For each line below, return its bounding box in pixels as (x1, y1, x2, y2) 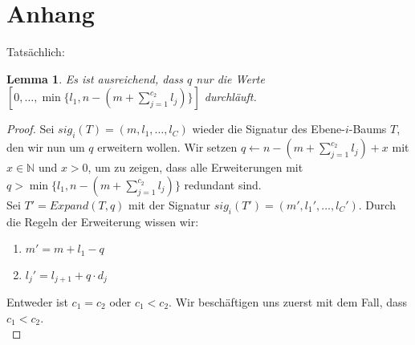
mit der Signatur (128, 196, 211, 213)
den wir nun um (6, 139, 85, 156)
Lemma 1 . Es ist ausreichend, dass (6, 70, 184, 87)
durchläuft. (204, 88, 257, 105)
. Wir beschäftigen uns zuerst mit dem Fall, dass (169, 294, 408, 310)
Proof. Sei (6, 120, 55, 137)
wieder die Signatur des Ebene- (192, 120, 345, 137)
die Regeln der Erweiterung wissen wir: (6, 213, 199, 229)
